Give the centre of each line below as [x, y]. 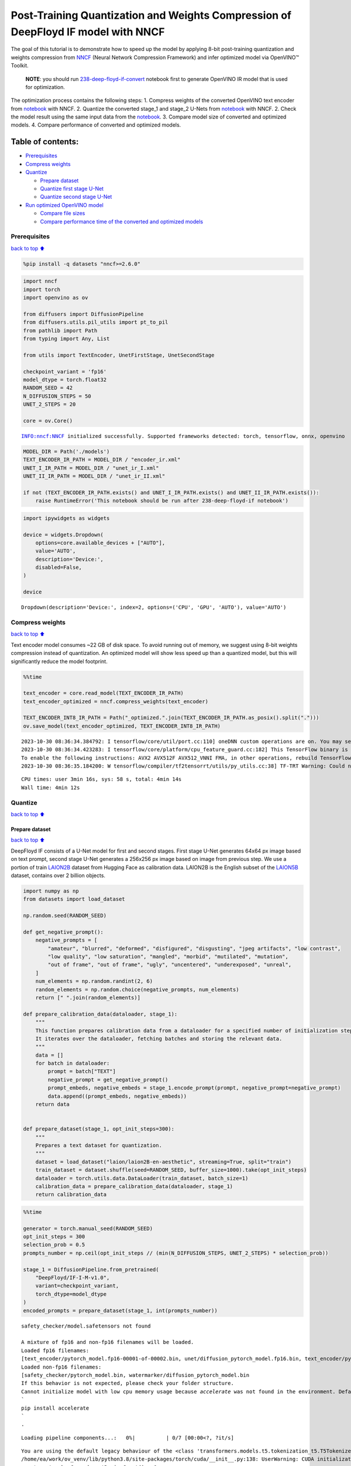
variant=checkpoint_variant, [77, 1286]
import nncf [40, 281]
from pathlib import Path [60, 330]
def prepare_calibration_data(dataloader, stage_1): [100, 1014]
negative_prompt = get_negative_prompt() [108, 1080]
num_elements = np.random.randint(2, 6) [94, 981]
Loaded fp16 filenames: [55, 1350]
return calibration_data [71, 1194]
